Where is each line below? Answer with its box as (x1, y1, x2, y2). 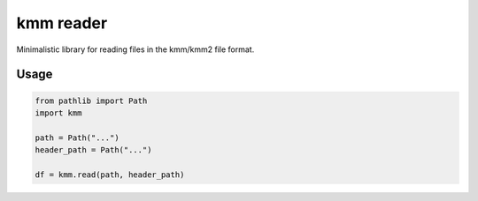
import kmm (35, 108, 82, 118)
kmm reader (16, 13, 108, 33)
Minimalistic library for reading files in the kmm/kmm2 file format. (16, 44, 255, 55)
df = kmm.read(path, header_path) (35, 169, 185, 180)
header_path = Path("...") (35, 145, 152, 155)
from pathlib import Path (35, 95, 148, 106)
